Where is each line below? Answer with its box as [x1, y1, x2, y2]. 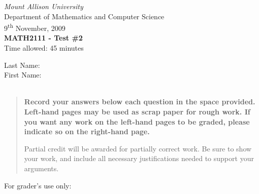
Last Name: [4, 59, 40, 70]
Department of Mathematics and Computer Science [4, 11, 165, 21]
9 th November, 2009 [4, 21, 66, 33]
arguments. [24, 163, 59, 173]
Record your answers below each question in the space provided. [24, 96, 255, 107]
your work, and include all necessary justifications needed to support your [24, 153, 254, 164]
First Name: [4, 69, 42, 80]
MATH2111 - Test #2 [4, 32, 83, 43]
